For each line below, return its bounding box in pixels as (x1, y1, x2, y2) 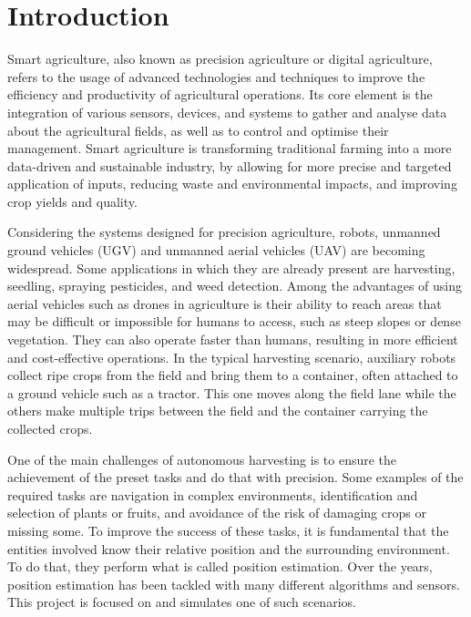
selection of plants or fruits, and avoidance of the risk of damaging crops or (7, 503, 426, 522)
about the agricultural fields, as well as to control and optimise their (7, 120, 389, 139)
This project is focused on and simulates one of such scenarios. (7, 592, 356, 612)
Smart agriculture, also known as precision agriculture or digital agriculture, (7, 49, 433, 68)
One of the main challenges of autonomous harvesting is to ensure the (7, 449, 397, 468)
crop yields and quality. (7, 191, 138, 211)
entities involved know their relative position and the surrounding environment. (7, 539, 450, 558)
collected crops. (7, 419, 93, 437)
